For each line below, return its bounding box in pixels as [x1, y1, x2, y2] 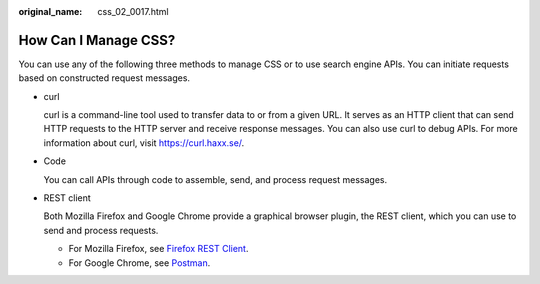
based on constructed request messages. [18, 72, 190, 84]
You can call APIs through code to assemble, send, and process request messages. [43, 173, 388, 185]
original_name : [18, 6, 83, 17]
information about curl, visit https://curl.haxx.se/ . [43, 136, 245, 149]
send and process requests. [43, 224, 159, 236]
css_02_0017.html [97, 6, 169, 17]
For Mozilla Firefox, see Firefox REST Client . [68, 243, 249, 255]
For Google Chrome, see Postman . [68, 256, 211, 269]
